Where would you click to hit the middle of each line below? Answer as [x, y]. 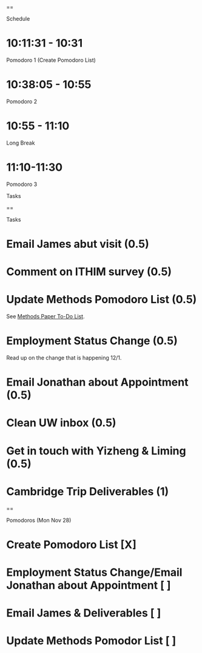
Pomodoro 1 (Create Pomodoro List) [51, 60]
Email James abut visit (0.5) [78, 244]
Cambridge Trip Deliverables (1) [88, 491]
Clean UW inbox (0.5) [61, 423]
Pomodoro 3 [22, 184]
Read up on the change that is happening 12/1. [64, 358]
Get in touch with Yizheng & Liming [96, 451]
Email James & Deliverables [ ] [84, 613]
